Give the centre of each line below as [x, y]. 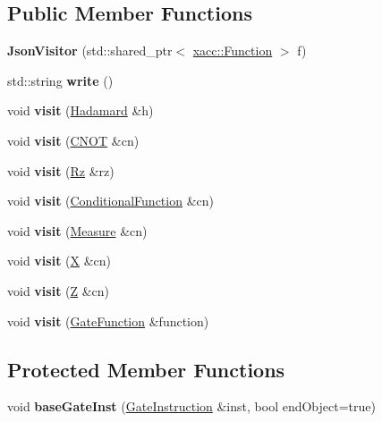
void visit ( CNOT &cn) [73, 140]
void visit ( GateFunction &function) [108, 321]
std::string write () [60, 80]
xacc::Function [233, 51]
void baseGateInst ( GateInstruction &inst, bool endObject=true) [191, 406]
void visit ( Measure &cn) [77, 230]
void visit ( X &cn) [59, 261]
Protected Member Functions [146, 369]
